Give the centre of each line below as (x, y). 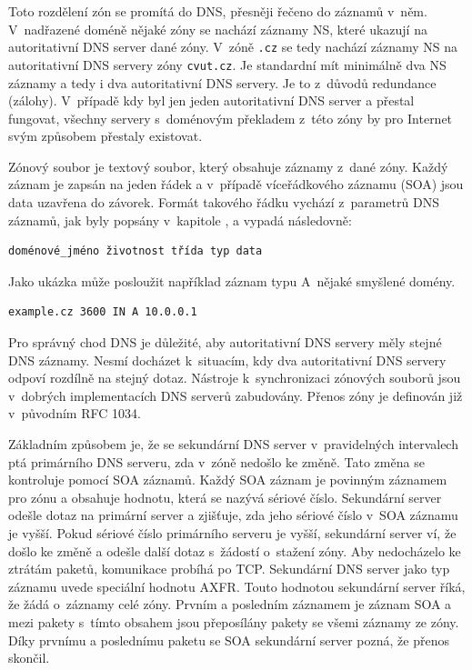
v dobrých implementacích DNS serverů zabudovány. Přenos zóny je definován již (236, 395)
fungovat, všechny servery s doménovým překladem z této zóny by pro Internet (231, 118)
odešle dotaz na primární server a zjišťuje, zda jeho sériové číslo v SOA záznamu (233, 515)
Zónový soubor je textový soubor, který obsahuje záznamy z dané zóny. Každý (228, 166)
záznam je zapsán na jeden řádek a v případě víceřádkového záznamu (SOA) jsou (236, 184)
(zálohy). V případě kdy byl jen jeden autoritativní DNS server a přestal (211, 100)
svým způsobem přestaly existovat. (105, 136)
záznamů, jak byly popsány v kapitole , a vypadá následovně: (180, 220)
